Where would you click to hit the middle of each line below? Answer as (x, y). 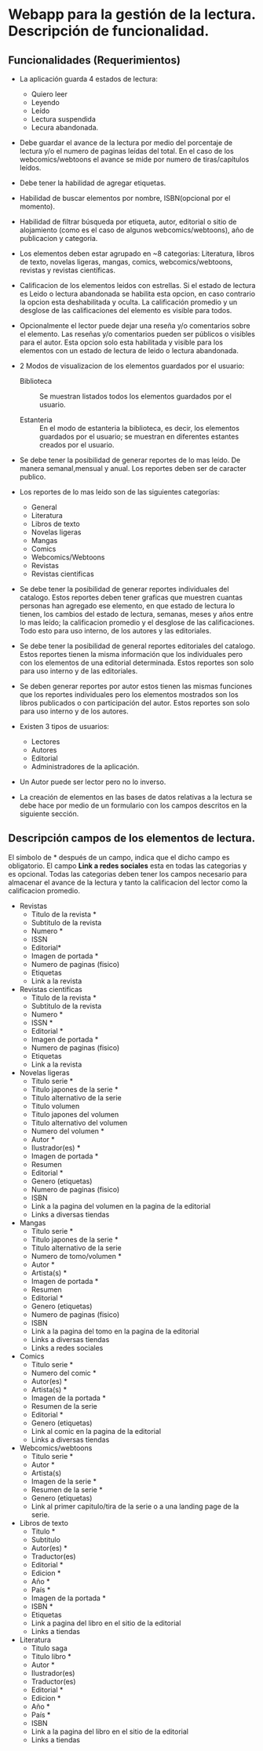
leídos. (30, 168)
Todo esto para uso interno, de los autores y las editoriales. (115, 631)
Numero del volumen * (68, 1131)
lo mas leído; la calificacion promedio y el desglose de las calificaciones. (137, 622)
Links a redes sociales (67, 1348)
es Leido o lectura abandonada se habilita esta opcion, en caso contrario (137, 294)
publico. (33, 477)
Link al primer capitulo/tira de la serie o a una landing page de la (135, 1506)
